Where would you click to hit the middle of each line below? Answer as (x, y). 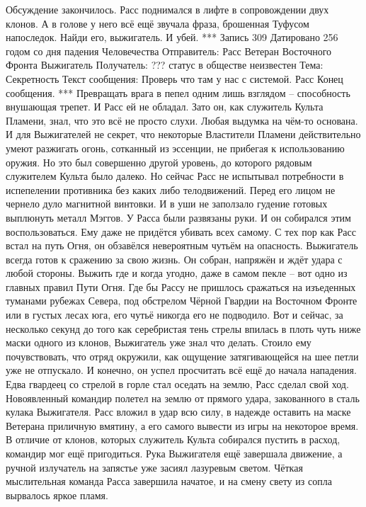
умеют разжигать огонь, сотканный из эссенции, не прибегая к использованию (175, 148)
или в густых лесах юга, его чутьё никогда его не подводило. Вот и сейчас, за (175, 315)
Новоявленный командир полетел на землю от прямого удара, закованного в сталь (183, 398)
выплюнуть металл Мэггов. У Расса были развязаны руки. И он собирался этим (178, 217)
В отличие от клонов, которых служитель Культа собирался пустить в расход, (173, 439)
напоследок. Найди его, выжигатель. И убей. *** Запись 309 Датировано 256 (172, 37)
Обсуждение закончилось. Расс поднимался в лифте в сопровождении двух (167, 9)
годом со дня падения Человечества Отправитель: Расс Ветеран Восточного (169, 51)
